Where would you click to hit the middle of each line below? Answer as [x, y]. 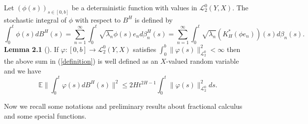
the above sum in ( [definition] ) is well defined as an [81, 61]
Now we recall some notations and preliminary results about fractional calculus [123, 106]
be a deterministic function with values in [134, 7]
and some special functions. [45, 116]
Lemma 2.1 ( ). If [31, 49]
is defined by [154, 19]
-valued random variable [202, 61]
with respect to [98, 19]
